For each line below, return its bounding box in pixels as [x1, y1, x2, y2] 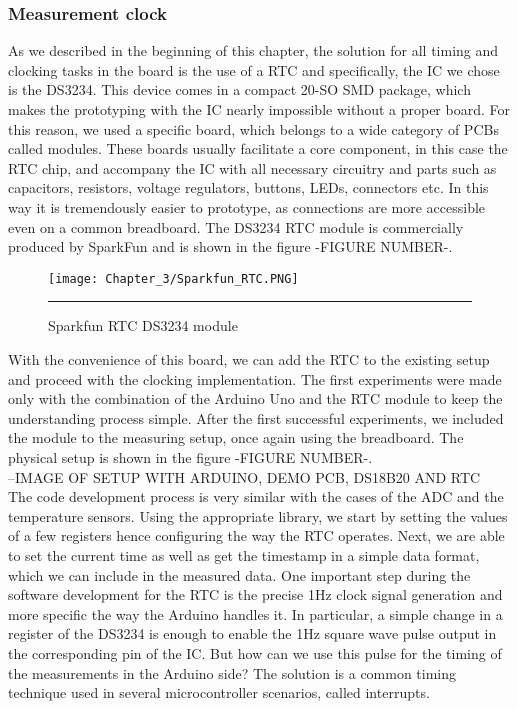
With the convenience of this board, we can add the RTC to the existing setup [8, 349, 490, 369]
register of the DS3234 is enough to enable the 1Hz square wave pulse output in [8, 623, 497, 644]
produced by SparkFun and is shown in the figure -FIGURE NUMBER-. [8, 236, 453, 257]
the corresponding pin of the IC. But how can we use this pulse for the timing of [8, 642, 502, 663]
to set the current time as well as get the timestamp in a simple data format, [8, 544, 480, 565]
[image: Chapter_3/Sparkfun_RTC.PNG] [48, 271, 299, 286]
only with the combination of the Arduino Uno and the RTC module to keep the [8, 388, 503, 409]
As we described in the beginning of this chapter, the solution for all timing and [8, 40, 499, 61]
